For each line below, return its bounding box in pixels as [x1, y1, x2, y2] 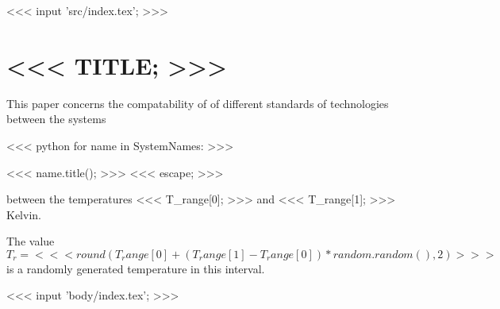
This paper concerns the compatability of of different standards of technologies [6, 95, 389, 111]
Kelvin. [6, 206, 41, 222]
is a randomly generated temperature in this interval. [6, 260, 265, 276]
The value [6, 233, 55, 249]
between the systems [6, 110, 106, 127]
